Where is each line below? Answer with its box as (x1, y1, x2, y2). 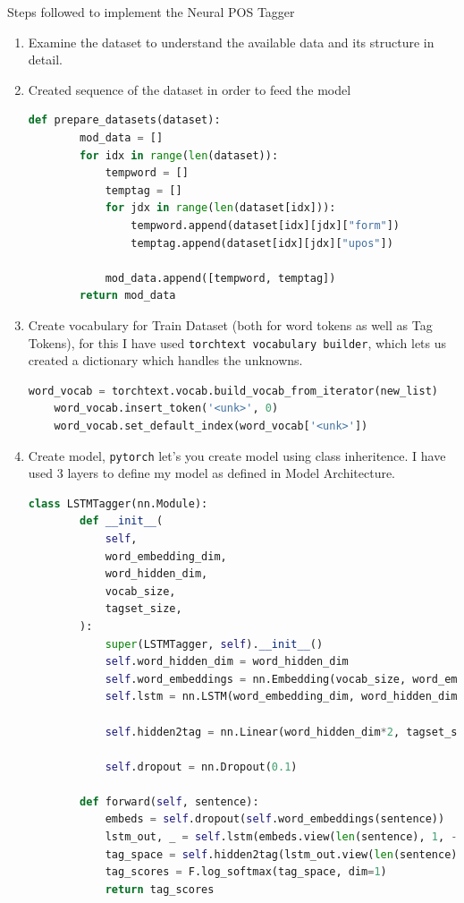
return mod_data (80, 289, 176, 302)
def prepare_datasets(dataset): (28, 114, 221, 127)
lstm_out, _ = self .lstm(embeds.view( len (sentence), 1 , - (105, 831, 458, 844)
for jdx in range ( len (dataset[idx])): (105, 201, 336, 215)
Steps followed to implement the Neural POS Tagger (7, 3, 295, 21)
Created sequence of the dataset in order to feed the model (28, 80, 351, 98)
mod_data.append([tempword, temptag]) (105, 271, 336, 285)
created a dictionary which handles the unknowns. (28, 351, 303, 370)
